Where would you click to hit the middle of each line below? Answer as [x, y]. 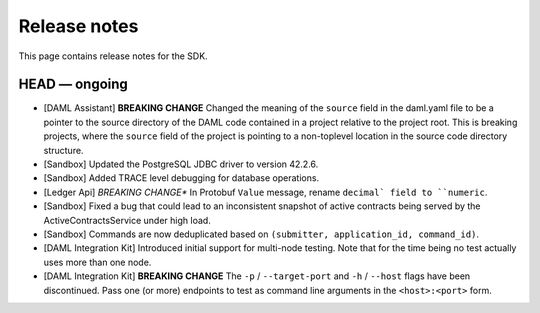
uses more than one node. [97, 262]
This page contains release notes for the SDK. [113, 56]
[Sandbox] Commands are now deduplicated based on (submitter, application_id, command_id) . [261, 234]
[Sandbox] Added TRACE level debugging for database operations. [181, 178]
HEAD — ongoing [73, 84]
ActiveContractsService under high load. [127, 220]
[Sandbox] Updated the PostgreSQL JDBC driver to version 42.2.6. [181, 164]
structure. [63, 150]
